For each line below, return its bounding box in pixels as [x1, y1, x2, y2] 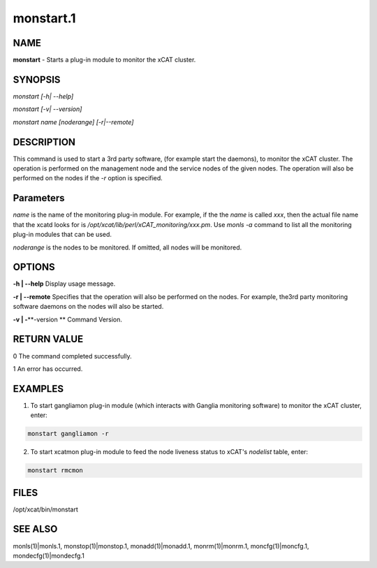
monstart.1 [13, 10, 76, 26]
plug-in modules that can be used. [13, 231, 112, 239]
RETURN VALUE [13, 333, 84, 345]
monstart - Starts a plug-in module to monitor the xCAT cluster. [13, 56, 196, 64]
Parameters [13, 192, 65, 204]
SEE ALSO [13, 523, 58, 535]
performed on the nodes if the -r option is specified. [13, 174, 163, 182]
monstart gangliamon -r [27, 430, 110, 438]
